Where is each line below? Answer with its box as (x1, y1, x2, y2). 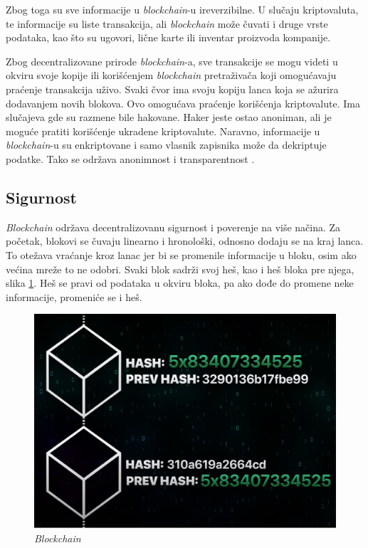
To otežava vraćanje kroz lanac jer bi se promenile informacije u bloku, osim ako (6, 247, 357, 262)
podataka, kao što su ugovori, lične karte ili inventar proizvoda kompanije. (6, 30, 331, 45)
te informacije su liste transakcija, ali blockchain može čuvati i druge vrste (6, 16, 328, 31)
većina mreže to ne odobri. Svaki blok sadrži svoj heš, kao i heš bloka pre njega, (6, 261, 354, 276)
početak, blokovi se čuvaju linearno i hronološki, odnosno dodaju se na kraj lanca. (6, 233, 364, 248)
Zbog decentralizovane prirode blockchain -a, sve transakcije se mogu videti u (6, 53, 338, 68)
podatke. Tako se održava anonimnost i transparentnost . (6, 151, 255, 166)
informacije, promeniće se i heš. (6, 289, 142, 304)
